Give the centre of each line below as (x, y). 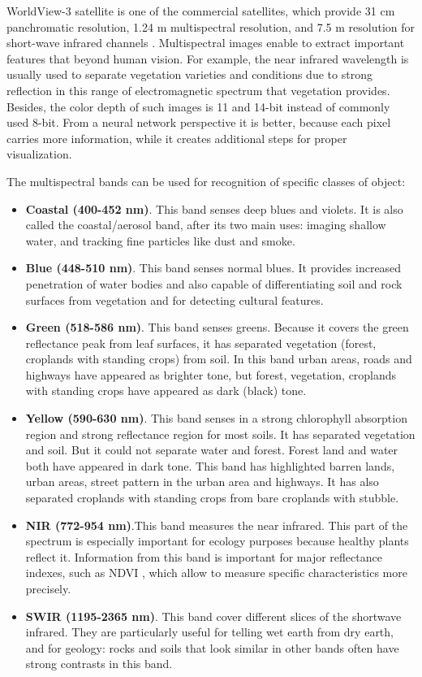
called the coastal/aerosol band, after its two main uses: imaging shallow (206, 225)
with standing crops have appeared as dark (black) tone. (166, 391)
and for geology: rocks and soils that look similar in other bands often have (212, 647)
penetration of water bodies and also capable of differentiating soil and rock (214, 283)
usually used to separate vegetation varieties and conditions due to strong (189, 74)
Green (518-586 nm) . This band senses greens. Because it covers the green (217, 327)
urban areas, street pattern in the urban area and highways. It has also (202, 482)
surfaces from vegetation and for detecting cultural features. (174, 299)
